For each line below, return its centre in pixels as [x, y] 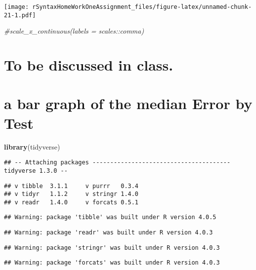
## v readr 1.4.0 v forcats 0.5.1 [71, 202]
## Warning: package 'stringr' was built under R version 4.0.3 [112, 248]
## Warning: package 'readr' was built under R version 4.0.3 [108, 233]
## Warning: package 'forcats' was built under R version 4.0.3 [112, 263]
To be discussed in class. [89, 65]
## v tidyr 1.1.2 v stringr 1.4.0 [71, 194]
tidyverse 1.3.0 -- [36, 171]
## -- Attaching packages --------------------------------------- [117, 163]
